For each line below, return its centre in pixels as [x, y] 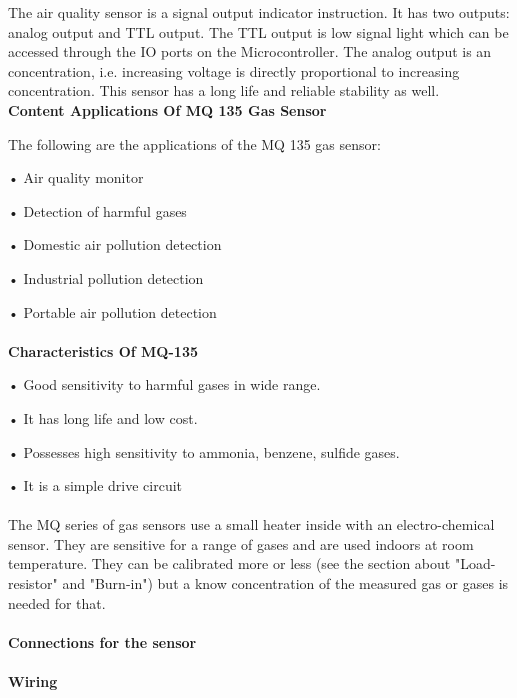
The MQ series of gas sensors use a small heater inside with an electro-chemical [251, 524]
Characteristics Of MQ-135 [103, 350]
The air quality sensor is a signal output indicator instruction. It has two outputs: [259, 12]
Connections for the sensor [102, 641]
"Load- [475, 563]
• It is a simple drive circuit [95, 485]
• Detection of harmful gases [97, 210]
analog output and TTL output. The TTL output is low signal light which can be [258, 31]
